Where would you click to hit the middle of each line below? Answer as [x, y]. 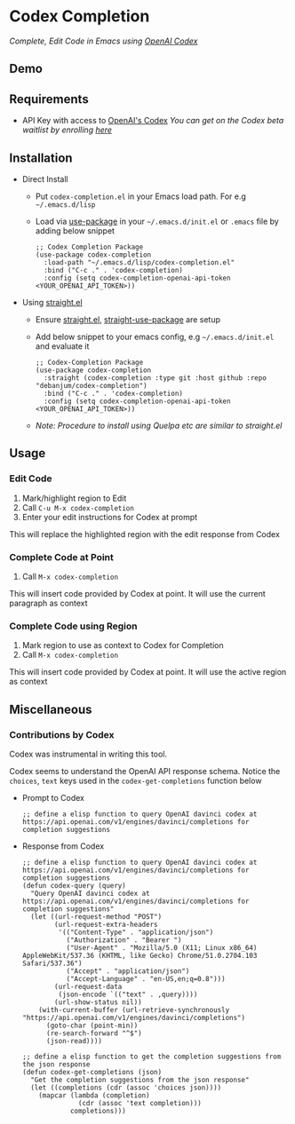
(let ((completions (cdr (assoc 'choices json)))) [126, 1088]
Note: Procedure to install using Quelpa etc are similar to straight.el [159, 425]
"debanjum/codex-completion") [92, 385]
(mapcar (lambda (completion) [94, 1095]
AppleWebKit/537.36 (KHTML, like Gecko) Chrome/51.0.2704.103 [140, 955]
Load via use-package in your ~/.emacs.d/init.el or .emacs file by [157, 221]
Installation [41, 158]
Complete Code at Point [61, 557]
